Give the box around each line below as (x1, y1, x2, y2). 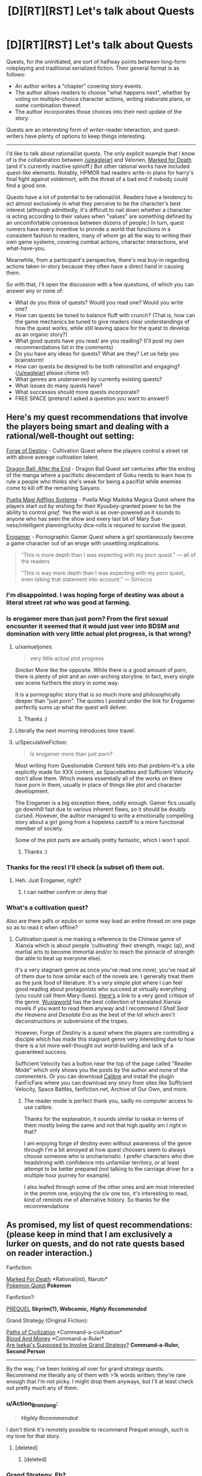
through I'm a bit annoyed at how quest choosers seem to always (23, 1146, 186, 1153)
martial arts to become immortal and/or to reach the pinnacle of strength (14, 948, 195, 955)
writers (6, 132, 24, 140)
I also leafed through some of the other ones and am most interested (23, 1183, 194, 1190)
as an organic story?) (14, 330, 68, 338)
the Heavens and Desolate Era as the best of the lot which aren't (14, 1011, 176, 1018)
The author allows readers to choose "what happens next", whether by (14, 88, 191, 96)
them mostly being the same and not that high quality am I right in (23, 1121, 187, 1129)
